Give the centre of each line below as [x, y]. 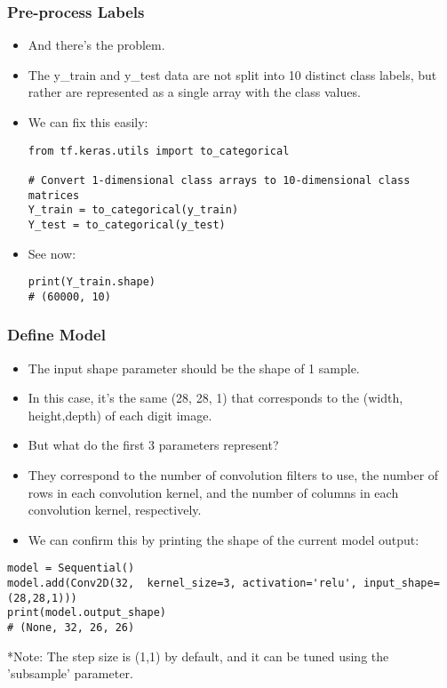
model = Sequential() [71, 568]
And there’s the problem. [96, 45]
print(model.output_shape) [87, 613]
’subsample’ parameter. [70, 673]
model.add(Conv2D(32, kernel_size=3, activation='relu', [182, 584]
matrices [54, 195]
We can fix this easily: [88, 122]
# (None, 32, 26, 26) [71, 628]
